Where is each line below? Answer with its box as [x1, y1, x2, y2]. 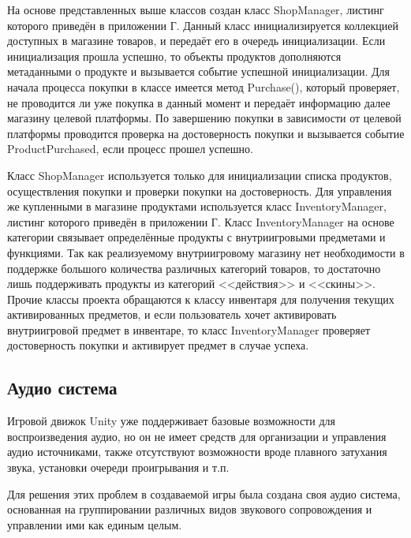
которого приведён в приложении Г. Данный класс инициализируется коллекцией [7, 17, 399, 33]
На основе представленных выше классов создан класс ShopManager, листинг [7, 2, 384, 17]
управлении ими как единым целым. [7, 516, 182, 532]
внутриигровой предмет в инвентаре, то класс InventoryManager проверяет [7, 321, 371, 338]
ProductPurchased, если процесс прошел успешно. [7, 140, 253, 157]
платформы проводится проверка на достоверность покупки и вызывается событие [7, 125, 405, 141]
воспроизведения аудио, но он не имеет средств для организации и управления [7, 428, 387, 444]
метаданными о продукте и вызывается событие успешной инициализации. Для [7, 63, 390, 80]
